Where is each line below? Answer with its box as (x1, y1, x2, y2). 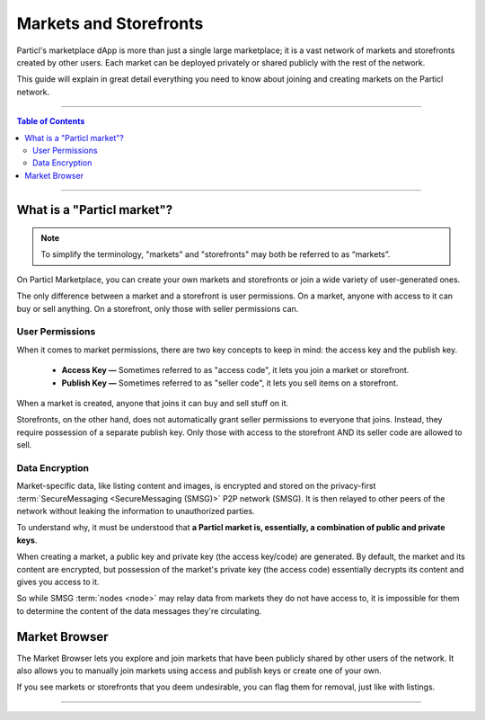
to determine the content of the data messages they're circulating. (16, 605, 262, 616)
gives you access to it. (16, 576, 100, 587)
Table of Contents (16, 116, 85, 127)
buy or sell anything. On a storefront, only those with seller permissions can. (16, 303, 299, 314)
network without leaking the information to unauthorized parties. (16, 506, 255, 517)
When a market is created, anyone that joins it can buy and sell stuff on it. (16, 397, 289, 408)
